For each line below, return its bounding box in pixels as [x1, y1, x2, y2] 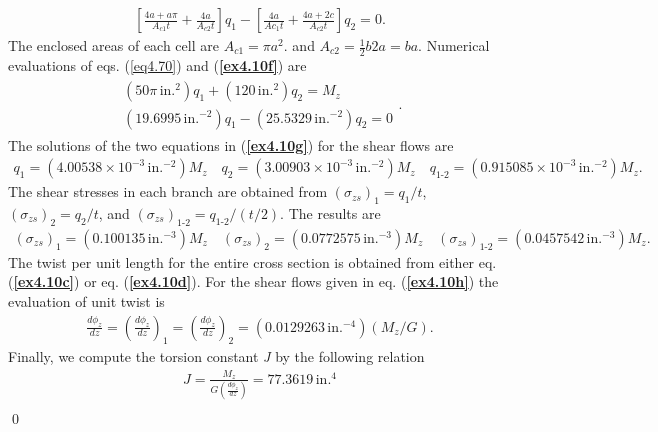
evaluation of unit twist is [8, 290, 165, 311]
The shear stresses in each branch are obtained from [8, 181, 328, 202]
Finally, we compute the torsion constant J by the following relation [8, 346, 425, 367]
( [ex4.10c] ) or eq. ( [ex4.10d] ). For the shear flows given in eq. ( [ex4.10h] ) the [8, 271, 499, 292]
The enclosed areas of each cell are [8, 35, 219, 56]
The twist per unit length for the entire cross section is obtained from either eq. [8, 251, 497, 272]
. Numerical [418, 35, 490, 56]
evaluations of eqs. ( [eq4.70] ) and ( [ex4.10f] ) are [8, 54, 307, 75]
